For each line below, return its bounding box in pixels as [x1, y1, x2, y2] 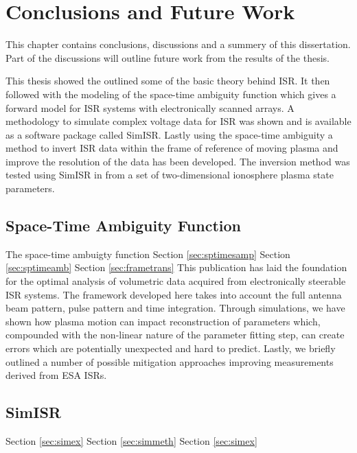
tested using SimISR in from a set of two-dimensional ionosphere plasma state [5, 167, 334, 182]
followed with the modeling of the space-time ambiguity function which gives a [5, 86, 336, 101]
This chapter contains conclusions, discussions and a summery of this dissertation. [5, 37, 351, 51]
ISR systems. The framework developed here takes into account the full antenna [5, 287, 342, 301]
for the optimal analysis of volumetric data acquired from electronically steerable [5, 274, 346, 288]
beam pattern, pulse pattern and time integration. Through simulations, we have [5, 301, 345, 315]
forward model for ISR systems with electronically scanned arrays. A [5, 100, 295, 115]
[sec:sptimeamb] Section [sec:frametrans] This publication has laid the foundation [5, 260, 347, 275]
